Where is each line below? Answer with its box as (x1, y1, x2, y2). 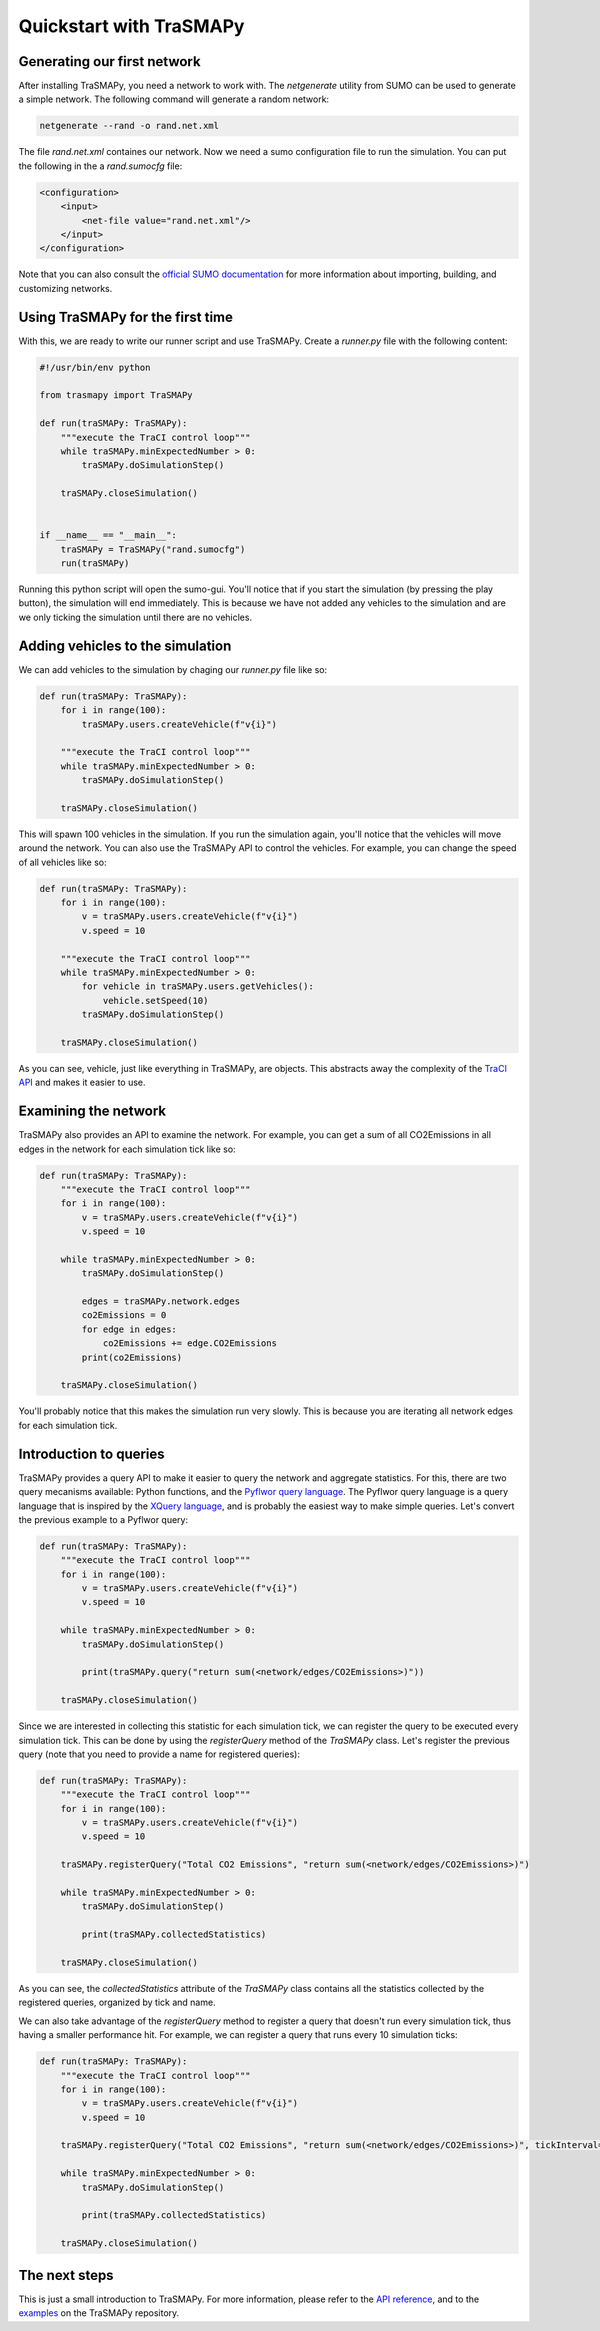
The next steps (18, 2266, 114, 2284)
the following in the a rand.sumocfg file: (18, 160, 183, 172)
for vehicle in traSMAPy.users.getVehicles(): (81, 981, 314, 992)
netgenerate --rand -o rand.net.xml (39, 120, 220, 132)
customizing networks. (18, 282, 113, 294)
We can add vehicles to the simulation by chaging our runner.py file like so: (18, 663, 328, 675)
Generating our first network (18, 53, 201, 70)
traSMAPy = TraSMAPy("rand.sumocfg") (60, 543, 246, 555)
